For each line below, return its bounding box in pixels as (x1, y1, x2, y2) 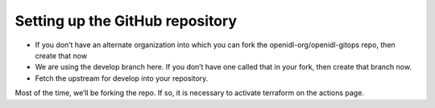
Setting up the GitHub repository (14, 12, 238, 30)
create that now (35, 50, 88, 60)
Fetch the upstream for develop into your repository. (35, 73, 209, 83)
